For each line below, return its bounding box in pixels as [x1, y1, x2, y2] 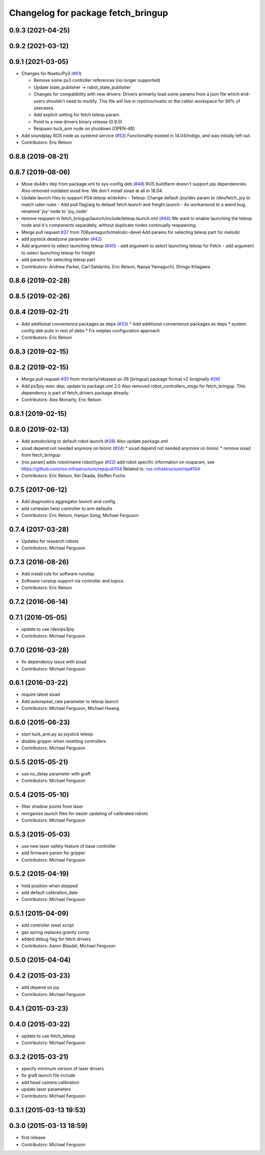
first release [21, 1135, 46, 1141]
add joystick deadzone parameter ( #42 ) [21, 236, 102, 242]
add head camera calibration [21, 1079, 79, 1085]
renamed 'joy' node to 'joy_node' [21, 208, 88, 214]
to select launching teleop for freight [21, 250, 95, 256]
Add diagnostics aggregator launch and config [21, 499, 115, 505]
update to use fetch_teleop [21, 1033, 76, 1039]
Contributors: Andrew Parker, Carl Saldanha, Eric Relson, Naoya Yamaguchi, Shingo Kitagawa [21, 263, 211, 269]
